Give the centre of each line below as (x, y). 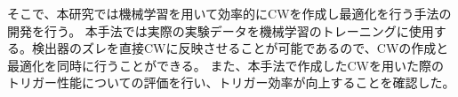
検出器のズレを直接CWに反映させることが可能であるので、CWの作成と (240, 48)
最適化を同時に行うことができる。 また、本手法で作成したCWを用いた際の (225, 65)
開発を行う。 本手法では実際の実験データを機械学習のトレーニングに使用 (221, 30)
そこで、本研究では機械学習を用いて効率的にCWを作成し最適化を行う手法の (229, 13)
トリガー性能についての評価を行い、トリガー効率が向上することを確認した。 (231, 82)
